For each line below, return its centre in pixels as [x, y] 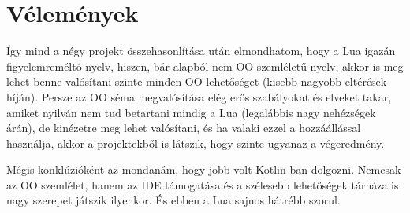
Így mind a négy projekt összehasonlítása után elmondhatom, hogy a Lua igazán [201, 51]
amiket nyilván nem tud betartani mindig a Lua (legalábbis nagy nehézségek [191, 112]
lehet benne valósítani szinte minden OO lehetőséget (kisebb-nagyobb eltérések [197, 81]
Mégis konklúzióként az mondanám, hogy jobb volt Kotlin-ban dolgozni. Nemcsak [204, 169]
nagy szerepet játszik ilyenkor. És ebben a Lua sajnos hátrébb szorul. [173, 200]
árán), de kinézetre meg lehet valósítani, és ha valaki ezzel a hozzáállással [184, 128]
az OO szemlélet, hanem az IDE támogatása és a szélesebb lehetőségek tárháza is [203, 184]
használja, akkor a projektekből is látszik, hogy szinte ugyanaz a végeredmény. [196, 143]
